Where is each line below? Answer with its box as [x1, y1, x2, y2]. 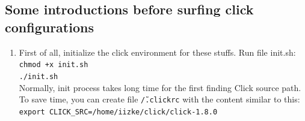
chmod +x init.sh [19, 60, 88, 69]
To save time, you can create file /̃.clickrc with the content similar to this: [19, 93, 300, 105]
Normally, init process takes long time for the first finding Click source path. [19, 81, 301, 93]
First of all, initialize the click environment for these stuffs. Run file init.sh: [19, 46, 296, 58]
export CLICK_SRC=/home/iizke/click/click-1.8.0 [19, 107, 218, 116]
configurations [5, 17, 94, 36]
